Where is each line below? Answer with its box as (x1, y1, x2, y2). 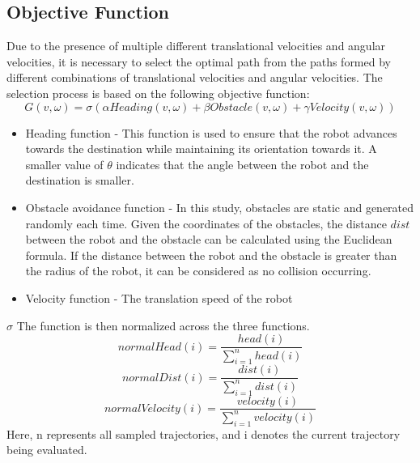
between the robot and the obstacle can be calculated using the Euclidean (25, 231, 392, 248)
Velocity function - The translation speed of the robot (25, 289, 293, 306)
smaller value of (25, 155, 104, 172)
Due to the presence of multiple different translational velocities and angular (6, 37, 386, 54)
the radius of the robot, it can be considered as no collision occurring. (25, 262, 371, 279)
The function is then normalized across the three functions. (16, 316, 310, 333)
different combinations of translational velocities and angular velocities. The (6, 69, 383, 86)
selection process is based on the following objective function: (6, 84, 310, 101)
